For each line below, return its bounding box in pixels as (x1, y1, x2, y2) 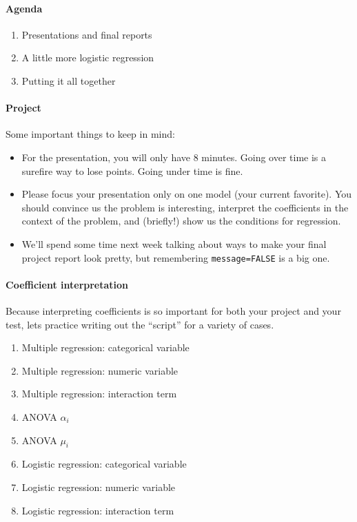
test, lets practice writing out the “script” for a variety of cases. (6, 317, 274, 331)
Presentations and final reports (21, 27, 152, 41)
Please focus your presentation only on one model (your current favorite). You (21, 187, 352, 201)
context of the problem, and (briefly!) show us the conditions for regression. (21, 213, 341, 228)
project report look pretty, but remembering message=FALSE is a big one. (21, 250, 330, 264)
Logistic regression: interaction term (21, 503, 174, 517)
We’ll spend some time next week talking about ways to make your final (21, 236, 327, 251)
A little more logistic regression (21, 50, 154, 65)
